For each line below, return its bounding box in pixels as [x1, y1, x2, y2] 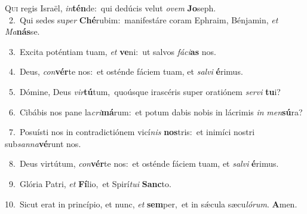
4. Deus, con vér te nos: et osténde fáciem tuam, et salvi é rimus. [8, 65, 243, 78]
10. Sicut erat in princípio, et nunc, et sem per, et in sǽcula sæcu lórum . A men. [5, 197, 297, 210]
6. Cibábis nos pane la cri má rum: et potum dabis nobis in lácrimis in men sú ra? [8, 105, 303, 118]
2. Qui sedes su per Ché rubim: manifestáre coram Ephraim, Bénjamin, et [8, 13, 278, 26]
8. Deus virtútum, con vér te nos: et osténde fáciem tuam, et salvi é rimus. [8, 157, 279, 170]
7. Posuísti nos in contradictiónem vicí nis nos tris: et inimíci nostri [8, 126, 255, 138]
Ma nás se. [5, 25, 40, 38]
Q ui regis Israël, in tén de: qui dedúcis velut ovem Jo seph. [5, 2, 216, 14]
